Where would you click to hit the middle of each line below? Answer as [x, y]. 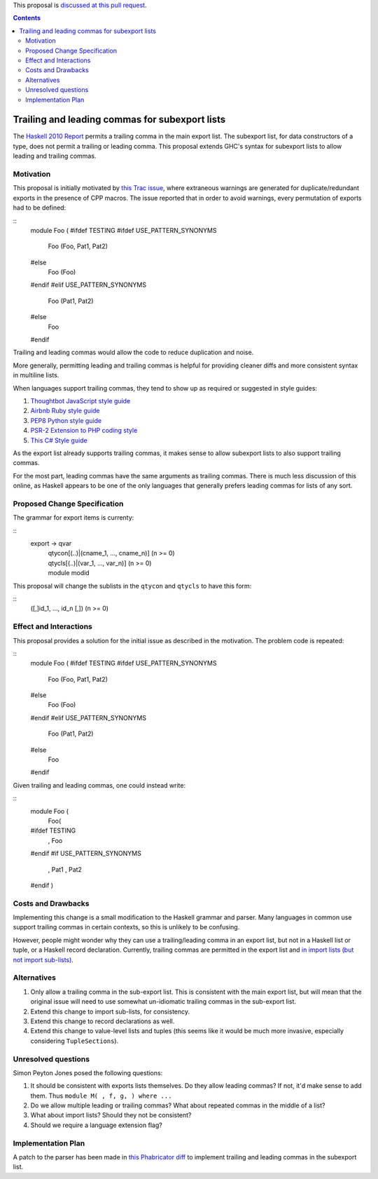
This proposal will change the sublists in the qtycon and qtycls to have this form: [132, 586]
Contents [27, 18]
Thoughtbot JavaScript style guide [80, 400]
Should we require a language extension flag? [96, 1125]
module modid [69, 573]
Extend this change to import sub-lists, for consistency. [110, 1011]
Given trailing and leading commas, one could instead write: [99, 785]
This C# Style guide [59, 440]
